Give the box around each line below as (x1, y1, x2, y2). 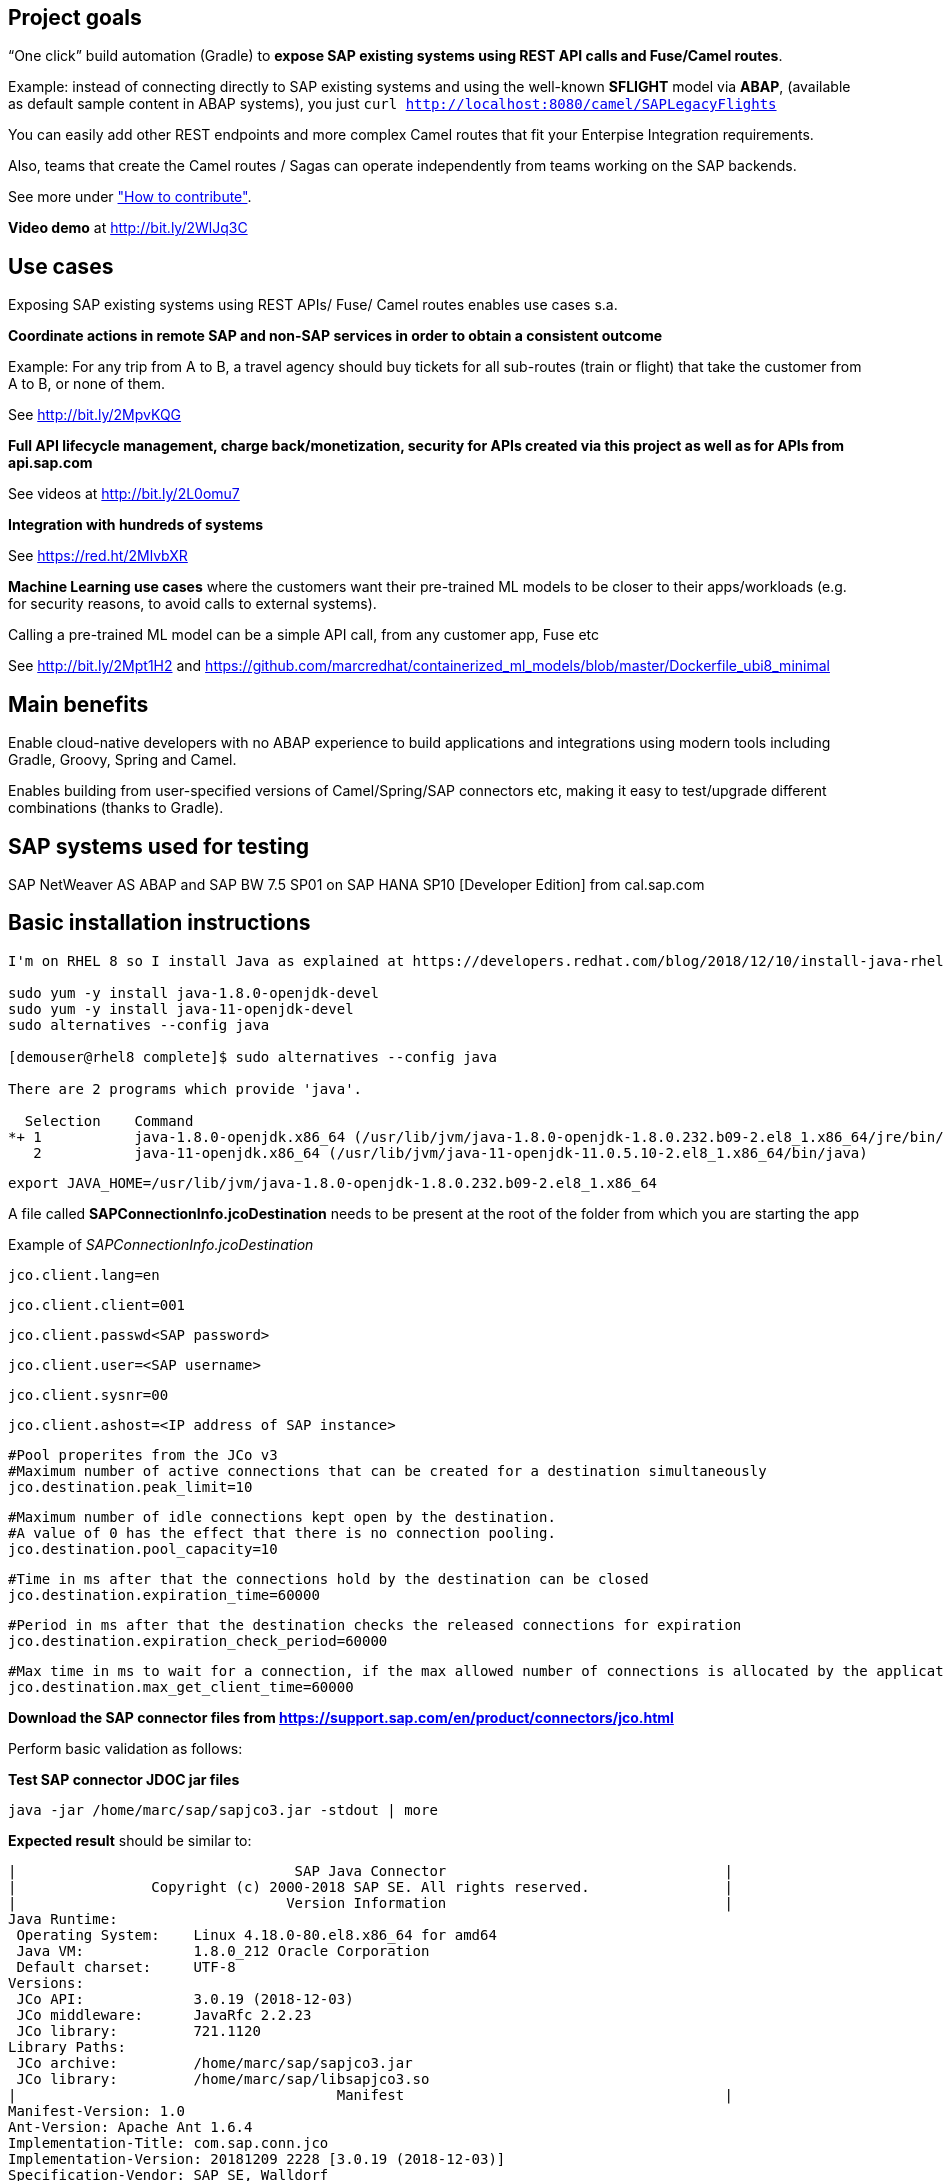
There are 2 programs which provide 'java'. (8, 1080, 363, 1097)
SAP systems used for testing (8, 833, 310, 859)
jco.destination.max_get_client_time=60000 (8, 1678, 354, 1695)
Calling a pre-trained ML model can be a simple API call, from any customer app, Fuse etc (8, 626, 599, 644)
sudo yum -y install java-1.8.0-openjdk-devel (8, 984, 379, 1001)
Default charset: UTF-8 (16, 1958, 236, 1975)
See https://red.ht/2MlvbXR (8, 547, 188, 565)
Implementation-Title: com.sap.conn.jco (8, 2134, 329, 2151)
